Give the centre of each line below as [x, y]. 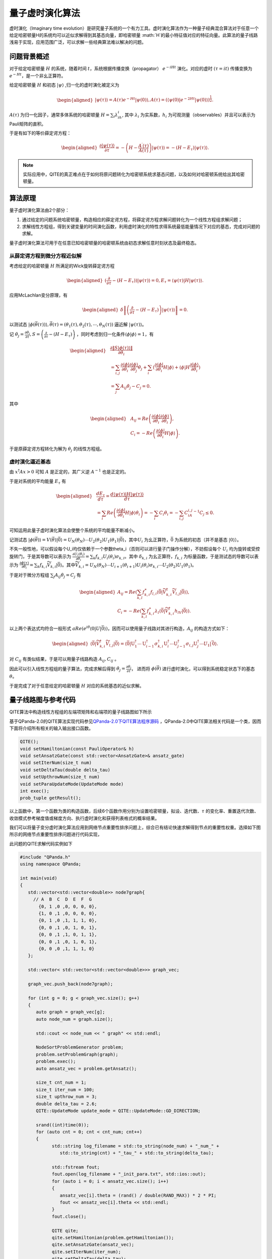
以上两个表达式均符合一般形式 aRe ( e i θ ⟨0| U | [55, 628]
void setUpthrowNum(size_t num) [60, 777]
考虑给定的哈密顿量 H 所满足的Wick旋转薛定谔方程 [62, 266]
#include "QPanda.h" [45, 857]
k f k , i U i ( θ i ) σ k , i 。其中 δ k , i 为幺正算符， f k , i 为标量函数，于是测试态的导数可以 [174, 557]
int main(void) [39, 878]
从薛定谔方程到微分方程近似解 [46, 256]
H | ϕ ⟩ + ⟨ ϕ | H [177, 367]
